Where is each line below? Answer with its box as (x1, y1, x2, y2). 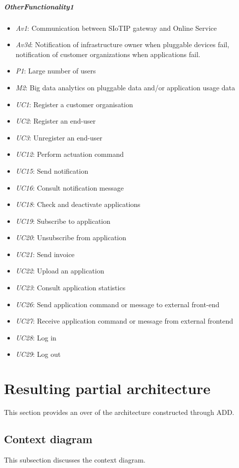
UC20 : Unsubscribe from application (15, 232, 127, 243)
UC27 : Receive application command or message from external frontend (15, 316, 234, 326)
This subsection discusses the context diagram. (4, 454, 145, 465)
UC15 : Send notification (15, 165, 89, 176)
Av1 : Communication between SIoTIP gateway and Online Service (15, 22, 217, 33)
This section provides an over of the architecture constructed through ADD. (4, 407, 235, 417)
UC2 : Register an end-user (15, 116, 96, 126)
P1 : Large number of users (15, 66, 96, 76)
